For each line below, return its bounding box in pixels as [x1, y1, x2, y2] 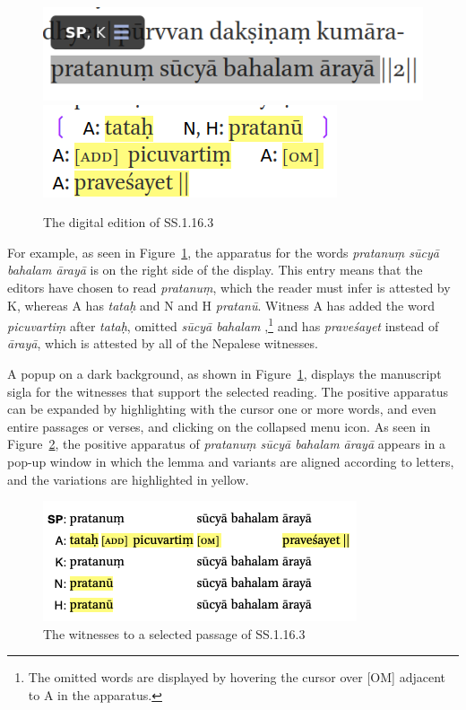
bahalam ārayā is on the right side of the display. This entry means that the [7, 260, 423, 279]
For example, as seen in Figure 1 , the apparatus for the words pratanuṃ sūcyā [7, 242, 439, 261]
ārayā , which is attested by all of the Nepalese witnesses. [7, 334, 318, 353]
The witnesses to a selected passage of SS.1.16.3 [43, 624, 306, 643]
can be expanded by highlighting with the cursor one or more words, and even [7, 399, 436, 418]
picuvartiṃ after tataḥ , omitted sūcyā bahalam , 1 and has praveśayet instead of [7, 314, 439, 335]
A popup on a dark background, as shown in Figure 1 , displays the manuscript [7, 364, 442, 383]
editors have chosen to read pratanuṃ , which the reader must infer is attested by [7, 278, 451, 297]
